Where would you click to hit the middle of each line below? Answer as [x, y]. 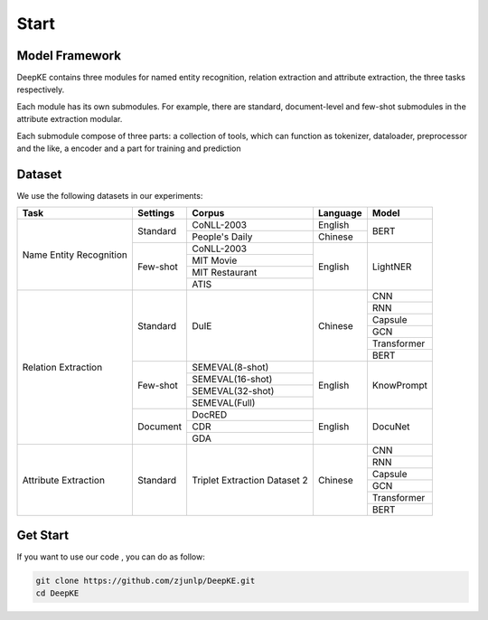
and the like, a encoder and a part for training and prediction [129, 148]
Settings [156, 213]
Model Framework [69, 56]
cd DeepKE [57, 593]
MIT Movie [214, 260]
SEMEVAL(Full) [223, 403]
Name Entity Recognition [75, 255]
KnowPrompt [400, 385]
